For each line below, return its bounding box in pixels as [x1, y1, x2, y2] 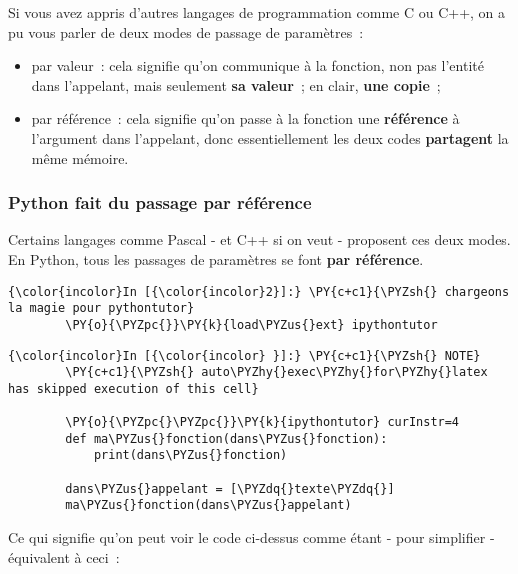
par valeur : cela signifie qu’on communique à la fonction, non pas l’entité [31, 55, 484, 76]
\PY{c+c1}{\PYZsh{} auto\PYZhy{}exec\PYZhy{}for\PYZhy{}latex [65, 365, 488, 380]
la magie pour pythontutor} [8, 301, 195, 316]
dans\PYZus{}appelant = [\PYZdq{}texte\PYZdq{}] [65, 481, 395, 496]
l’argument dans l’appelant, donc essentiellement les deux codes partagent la [31, 127, 509, 148]
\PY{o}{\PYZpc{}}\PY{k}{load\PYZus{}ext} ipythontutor [65, 317, 438, 332]
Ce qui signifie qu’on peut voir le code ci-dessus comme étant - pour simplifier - [8, 527, 495, 548]
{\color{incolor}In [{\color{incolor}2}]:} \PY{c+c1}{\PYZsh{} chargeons [8, 284, 510, 299]
